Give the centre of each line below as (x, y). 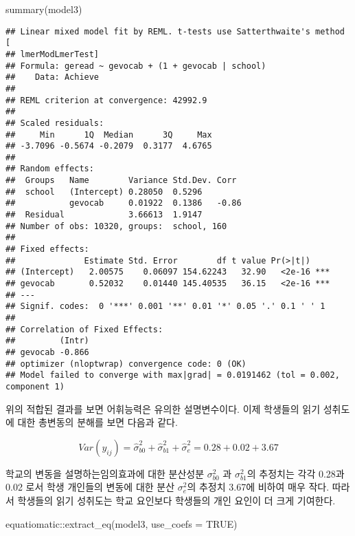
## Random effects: (50, 169)
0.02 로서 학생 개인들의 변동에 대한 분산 (90, 487)
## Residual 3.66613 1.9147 (104, 215)
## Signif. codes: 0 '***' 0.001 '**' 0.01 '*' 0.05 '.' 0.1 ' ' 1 (165, 307)
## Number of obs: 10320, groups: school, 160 (116, 226)
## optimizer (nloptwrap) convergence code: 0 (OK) (126, 364)
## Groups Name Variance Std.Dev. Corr (121, 181)
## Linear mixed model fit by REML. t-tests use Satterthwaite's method (175, 31)
